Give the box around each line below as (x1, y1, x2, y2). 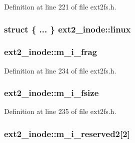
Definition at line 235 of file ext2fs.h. (4, 106, 116, 116)
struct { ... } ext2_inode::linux (4, 22, 131, 35)
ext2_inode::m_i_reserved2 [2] (4, 127, 130, 139)
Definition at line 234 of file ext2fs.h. (4, 65, 116, 75)
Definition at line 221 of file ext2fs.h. (4, 1, 116, 11)
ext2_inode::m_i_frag (4, 45, 97, 58)
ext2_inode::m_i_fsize (4, 86, 99, 99)
